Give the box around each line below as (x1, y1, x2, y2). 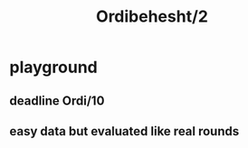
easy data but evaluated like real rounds (9, 124, 240, 139)
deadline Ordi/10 (9, 93, 105, 108)
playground (9, 57, 98, 78)
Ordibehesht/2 (96, 6, 208, 27)
